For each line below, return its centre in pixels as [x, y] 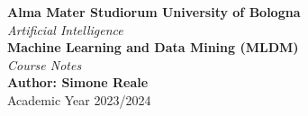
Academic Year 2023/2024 [79, 99]
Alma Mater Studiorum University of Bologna [154, 12]
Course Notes [45, 64]
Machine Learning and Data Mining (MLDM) [153, 47]
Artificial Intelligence [65, 29]
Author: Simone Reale [78, 82]
